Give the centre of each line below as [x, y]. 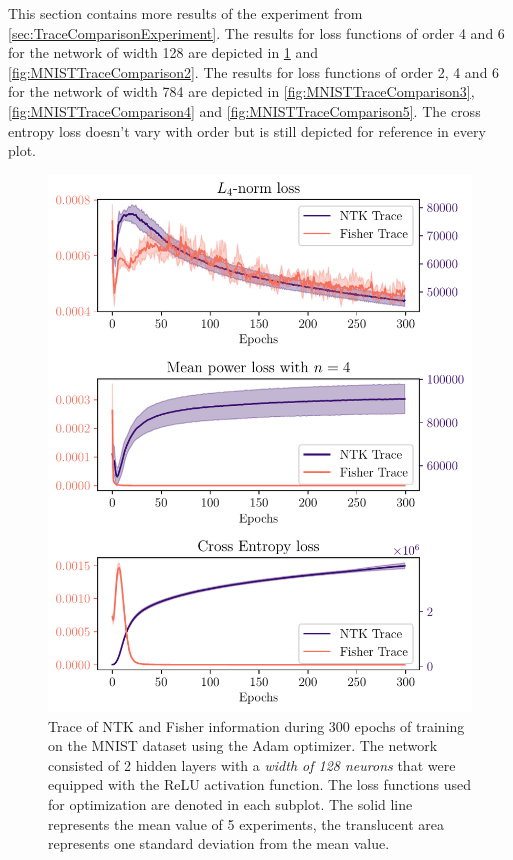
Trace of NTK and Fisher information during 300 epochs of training [256, 725]
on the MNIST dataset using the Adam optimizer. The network [243, 745]
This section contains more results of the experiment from [185, 13]
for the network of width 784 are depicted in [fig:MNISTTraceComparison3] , [241, 91]
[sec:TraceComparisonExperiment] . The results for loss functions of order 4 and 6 [256, 32]
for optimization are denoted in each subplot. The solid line [230, 804]
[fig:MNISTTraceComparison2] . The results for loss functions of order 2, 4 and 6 [254, 71]
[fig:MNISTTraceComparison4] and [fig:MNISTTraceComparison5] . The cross [244, 110]
